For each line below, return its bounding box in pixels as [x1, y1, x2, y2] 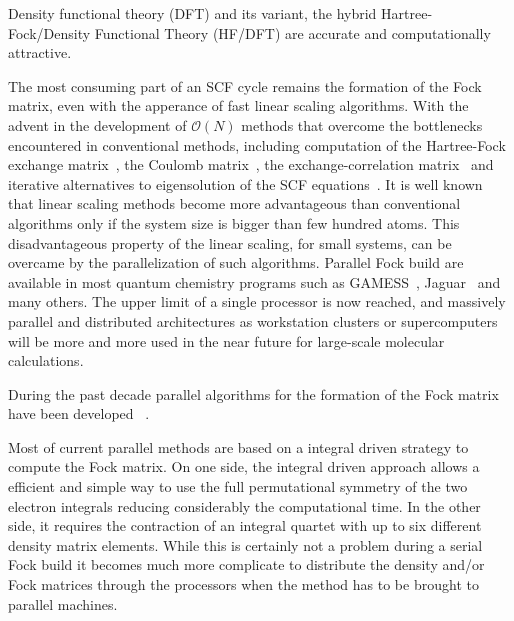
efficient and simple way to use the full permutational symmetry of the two [8, 476, 468, 497]
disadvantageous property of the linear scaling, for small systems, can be [8, 232, 452, 253]
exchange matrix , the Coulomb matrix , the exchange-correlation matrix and [8, 154, 494, 175]
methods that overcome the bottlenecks [241, 114, 483, 135]
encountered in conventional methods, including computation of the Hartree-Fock [8, 134, 506, 155]
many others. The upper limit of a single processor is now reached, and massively [8, 291, 506, 312]
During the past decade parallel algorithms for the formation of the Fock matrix [8, 383, 499, 404]
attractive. [8, 42, 72, 63]
